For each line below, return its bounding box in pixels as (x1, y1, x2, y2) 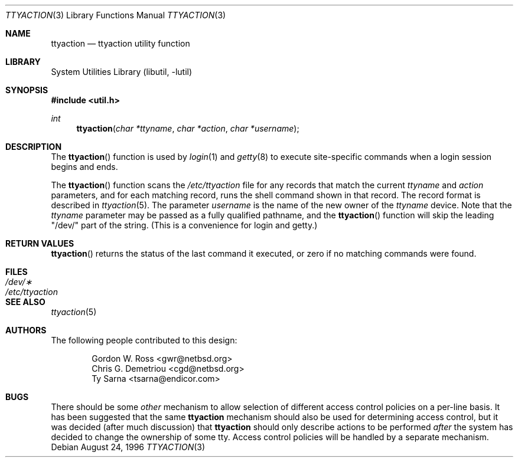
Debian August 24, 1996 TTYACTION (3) (51, 442, 206, 452)
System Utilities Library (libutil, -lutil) (51, 67, 193, 77)
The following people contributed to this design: (51, 335, 237, 345)
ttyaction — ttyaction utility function (51, 38, 190, 48)
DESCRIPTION (5, 142, 62, 152)
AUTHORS (5, 325, 47, 335)
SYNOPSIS (5, 85, 48, 95)
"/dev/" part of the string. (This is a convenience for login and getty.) (51, 220, 318, 230)
